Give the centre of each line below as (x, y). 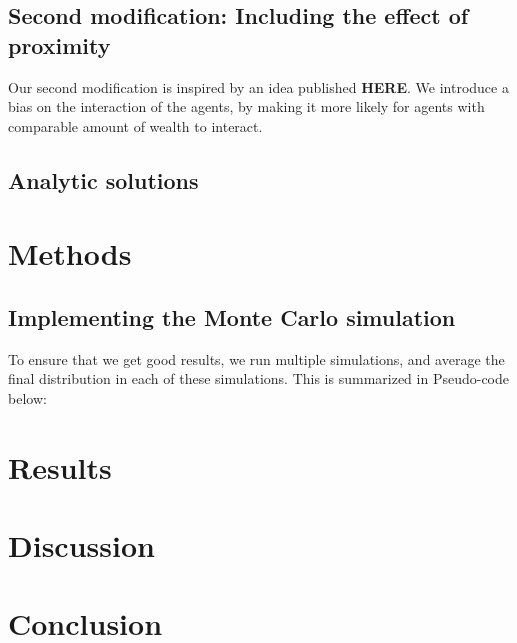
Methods (70, 253)
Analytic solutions (103, 179)
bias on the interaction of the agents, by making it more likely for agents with (246, 106)
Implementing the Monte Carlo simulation (232, 316)
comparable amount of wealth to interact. (135, 125)
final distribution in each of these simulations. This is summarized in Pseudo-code (259, 378)
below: (27, 397)
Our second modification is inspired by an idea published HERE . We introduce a (258, 86)
